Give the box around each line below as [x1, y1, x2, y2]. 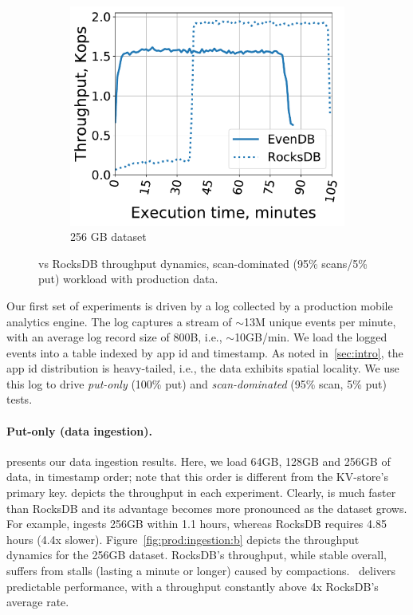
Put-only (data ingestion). [6, 422, 153, 439]
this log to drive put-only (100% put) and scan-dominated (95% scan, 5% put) [6, 375, 387, 392]
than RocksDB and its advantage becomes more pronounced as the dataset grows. [6, 499, 407, 516]
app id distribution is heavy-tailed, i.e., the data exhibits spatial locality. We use [6, 360, 399, 376]
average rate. [6, 593, 69, 610]
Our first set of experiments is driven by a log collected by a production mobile [6, 297, 393, 313]
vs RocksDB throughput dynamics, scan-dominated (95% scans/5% [38, 254, 368, 271]
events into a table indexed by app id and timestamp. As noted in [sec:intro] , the [6, 344, 403, 361]
